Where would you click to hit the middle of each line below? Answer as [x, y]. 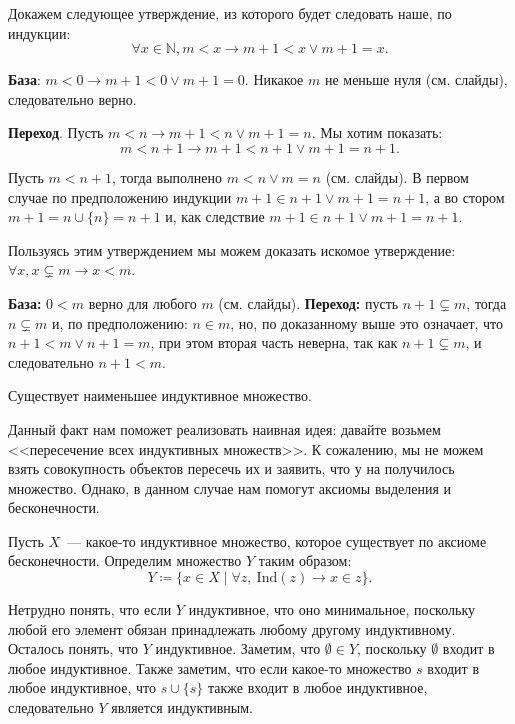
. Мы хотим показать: [377, 132]
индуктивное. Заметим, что [238, 648]
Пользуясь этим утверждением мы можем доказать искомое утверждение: [232, 249]
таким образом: [305, 560]
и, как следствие [215, 216]
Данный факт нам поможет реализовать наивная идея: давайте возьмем [224, 428]
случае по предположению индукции [120, 196]
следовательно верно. [72, 98]
